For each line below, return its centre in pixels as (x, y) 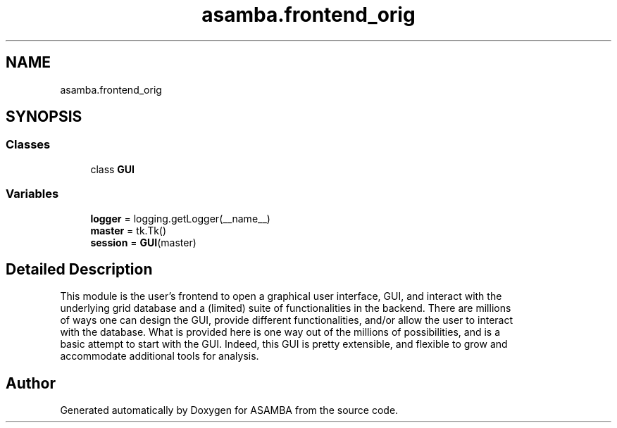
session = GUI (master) (143, 242)
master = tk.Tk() (129, 230)
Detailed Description (79, 269)
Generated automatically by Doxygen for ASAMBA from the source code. (229, 410)
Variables (32, 194)
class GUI (113, 169)
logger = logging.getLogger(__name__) (180, 218)
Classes (28, 145)
